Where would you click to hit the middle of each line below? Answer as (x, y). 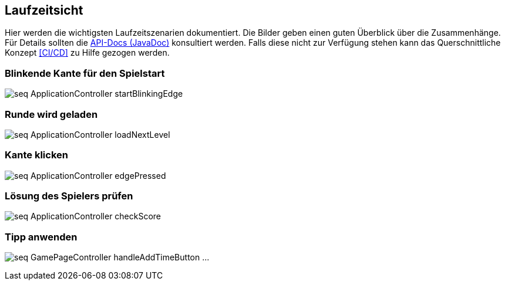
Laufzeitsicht (44, 10)
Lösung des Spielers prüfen (69, 196)
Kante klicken (36, 155)
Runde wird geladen (51, 114)
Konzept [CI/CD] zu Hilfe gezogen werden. (87, 53)
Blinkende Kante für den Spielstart (85, 73)
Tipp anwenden (41, 237)
